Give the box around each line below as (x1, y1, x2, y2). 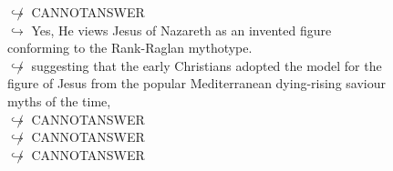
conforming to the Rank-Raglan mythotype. (7, 38, 253, 57)
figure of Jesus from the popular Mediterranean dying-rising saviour (7, 74, 387, 93)
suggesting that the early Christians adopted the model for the (31, 55, 382, 75)
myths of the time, (7, 91, 111, 110)
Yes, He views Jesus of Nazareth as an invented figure (31, 20, 332, 39)
